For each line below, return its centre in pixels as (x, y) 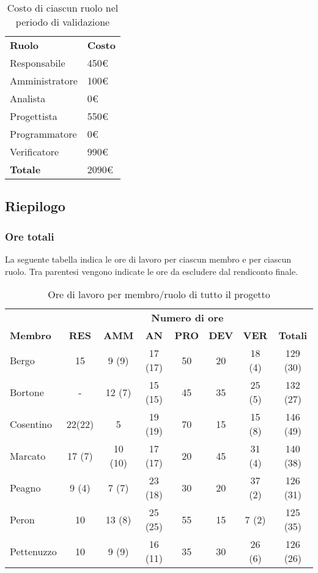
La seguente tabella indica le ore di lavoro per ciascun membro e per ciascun (148, 259)
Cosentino (31, 424)
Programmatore (43, 134)
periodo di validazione (63, 22)
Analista (28, 98)
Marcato (28, 455)
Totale (25, 169)
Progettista (34, 116)
